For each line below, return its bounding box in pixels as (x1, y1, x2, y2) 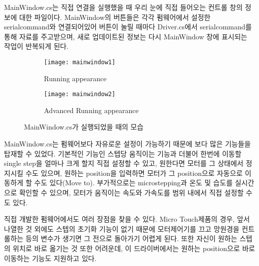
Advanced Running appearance (44, 105, 139, 115)
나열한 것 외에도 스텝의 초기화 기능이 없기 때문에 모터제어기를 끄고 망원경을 (4, 223, 240, 234)
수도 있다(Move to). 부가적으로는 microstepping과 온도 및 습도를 (34, 177, 233, 188)
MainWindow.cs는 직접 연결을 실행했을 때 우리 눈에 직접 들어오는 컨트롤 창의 (4, 2, 243, 12)
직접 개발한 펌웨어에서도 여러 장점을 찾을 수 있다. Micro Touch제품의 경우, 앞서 (4, 214, 250, 224)
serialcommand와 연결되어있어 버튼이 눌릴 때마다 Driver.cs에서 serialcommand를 (4, 21, 252, 32)
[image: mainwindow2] (44, 91, 116, 98)
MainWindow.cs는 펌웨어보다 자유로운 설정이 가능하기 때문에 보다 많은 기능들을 (4, 138, 251, 149)
